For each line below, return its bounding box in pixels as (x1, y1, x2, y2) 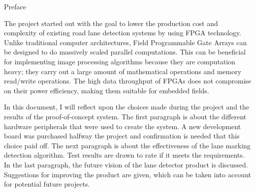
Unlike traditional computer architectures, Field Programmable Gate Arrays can (4, 37, 247, 47)
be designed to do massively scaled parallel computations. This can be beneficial (4, 47, 246, 57)
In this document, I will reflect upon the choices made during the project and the (4, 102, 250, 112)
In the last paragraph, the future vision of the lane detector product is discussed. (4, 159, 248, 169)
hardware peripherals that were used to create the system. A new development (4, 121, 241, 131)
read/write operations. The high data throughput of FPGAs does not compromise (4, 76, 252, 86)
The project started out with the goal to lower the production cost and (4, 18, 218, 28)
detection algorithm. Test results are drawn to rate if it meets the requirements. (4, 150, 245, 160)
